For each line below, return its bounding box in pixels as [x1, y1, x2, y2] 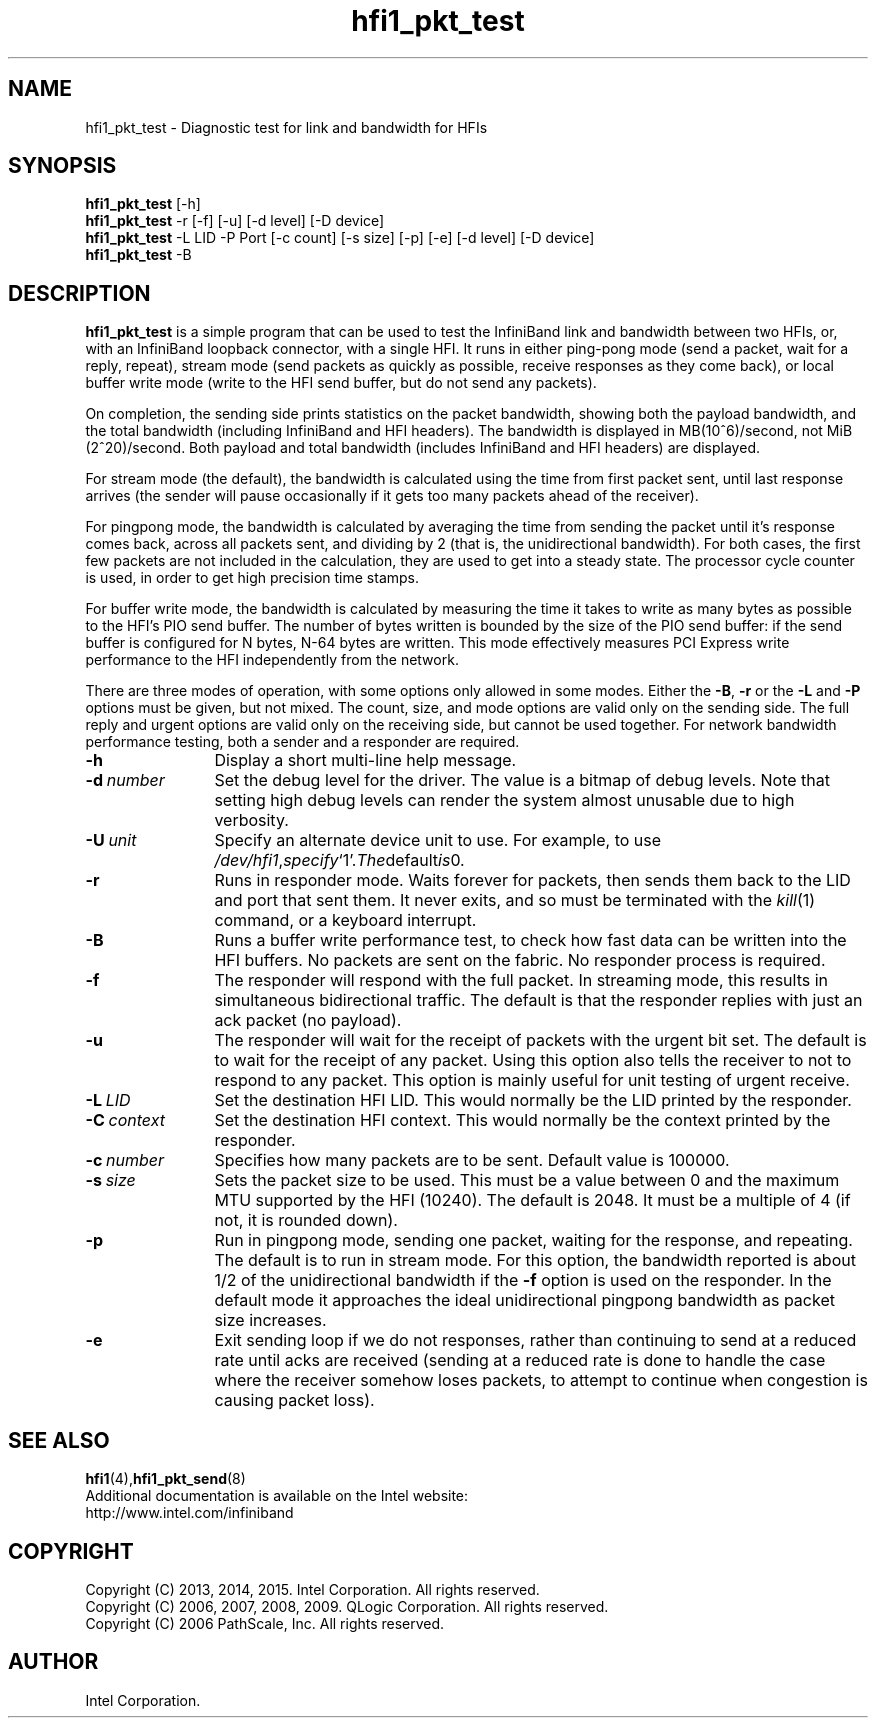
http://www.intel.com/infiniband [85, 1504, 294, 1522]
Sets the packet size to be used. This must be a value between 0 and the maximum [214, 1170, 840, 1191]
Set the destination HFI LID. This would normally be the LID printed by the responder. [214, 1090, 852, 1111]
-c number [85, 1150, 165, 1171]
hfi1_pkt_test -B [85, 246, 192, 264]
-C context [85, 1110, 165, 1131]
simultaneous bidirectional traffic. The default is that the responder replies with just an [214, 990, 863, 1011]
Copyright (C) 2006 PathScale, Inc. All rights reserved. [85, 1614, 445, 1632]
